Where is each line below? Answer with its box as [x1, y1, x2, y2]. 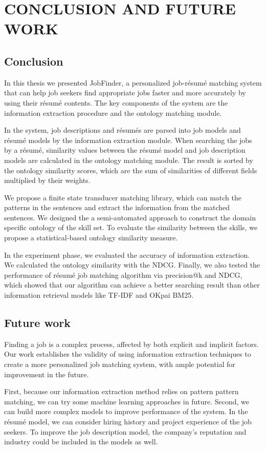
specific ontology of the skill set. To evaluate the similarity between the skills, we [4, 222, 258, 233]
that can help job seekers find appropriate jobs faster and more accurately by [4, 87, 246, 98]
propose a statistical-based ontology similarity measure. [4, 232, 178, 243]
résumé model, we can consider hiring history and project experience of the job [4, 416, 252, 426]
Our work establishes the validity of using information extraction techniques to [4, 349, 251, 359]
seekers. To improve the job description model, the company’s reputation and [4, 426, 247, 437]
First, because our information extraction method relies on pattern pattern [4, 386, 239, 397]
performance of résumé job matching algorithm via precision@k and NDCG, [4, 269, 242, 280]
